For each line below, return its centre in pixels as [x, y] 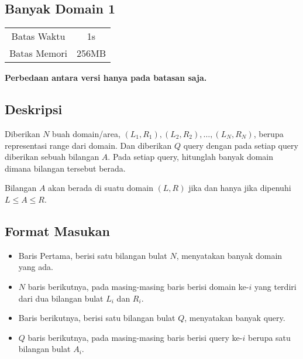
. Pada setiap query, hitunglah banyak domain [191, 157]
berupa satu [269, 337]
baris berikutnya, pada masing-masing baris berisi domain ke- [138, 286]
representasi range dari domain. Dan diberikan [88, 145]
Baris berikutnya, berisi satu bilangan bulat [97, 318]
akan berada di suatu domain [101, 188]
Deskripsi [34, 109]
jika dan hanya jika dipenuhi [240, 188]
